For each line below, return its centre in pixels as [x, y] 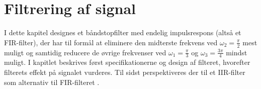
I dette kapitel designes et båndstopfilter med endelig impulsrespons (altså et [123, 32]
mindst [237, 52]
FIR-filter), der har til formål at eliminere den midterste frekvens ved [111, 42]
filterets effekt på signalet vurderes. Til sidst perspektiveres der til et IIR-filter [125, 72]
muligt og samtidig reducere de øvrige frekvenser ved [85, 52]
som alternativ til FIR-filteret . [52, 82]
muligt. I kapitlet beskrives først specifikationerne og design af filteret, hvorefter [127, 62]
